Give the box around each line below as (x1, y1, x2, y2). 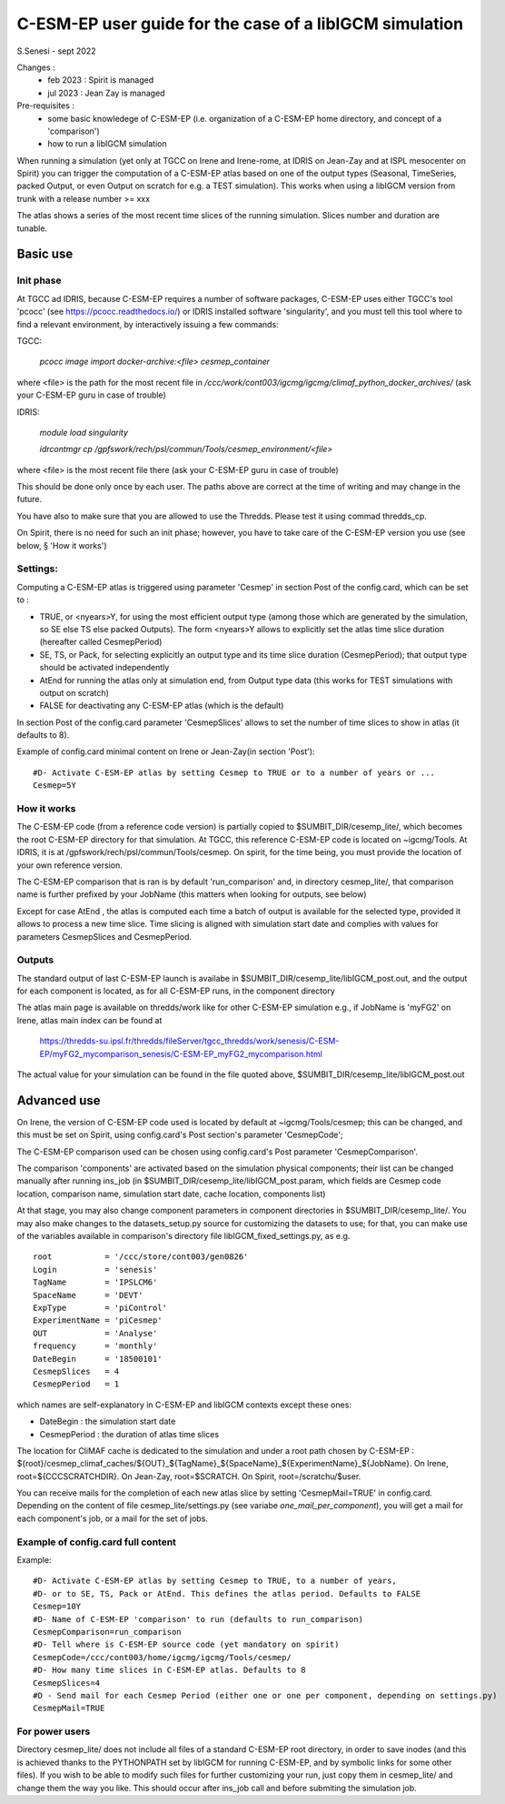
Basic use (16, 247, 74, 262)
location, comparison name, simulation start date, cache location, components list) (16, 1188, 326, 1199)
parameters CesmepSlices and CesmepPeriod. (16, 931, 193, 942)
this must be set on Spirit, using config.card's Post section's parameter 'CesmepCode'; (16, 1129, 343, 1141)
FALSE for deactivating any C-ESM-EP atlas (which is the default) (39, 700, 284, 711)
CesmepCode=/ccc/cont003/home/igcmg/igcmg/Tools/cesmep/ (33, 1652, 292, 1662)
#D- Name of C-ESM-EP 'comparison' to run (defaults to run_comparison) (33, 1614, 363, 1624)
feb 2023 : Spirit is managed (47, 75, 154, 86)
